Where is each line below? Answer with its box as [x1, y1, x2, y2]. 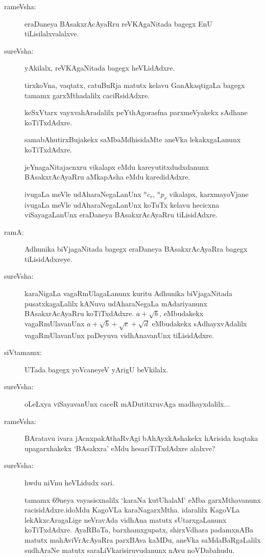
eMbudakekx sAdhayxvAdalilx [152, 318, 247, 328]
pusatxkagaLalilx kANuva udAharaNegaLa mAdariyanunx [25, 298, 207, 308]
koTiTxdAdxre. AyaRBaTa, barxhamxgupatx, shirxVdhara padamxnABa [25, 524, 254, 535]
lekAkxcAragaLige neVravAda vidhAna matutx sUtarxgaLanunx [25, 514, 227, 525]
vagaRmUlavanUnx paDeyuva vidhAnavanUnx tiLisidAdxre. [25, 329, 214, 340]
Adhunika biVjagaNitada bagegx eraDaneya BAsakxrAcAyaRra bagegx [25, 243, 248, 254]
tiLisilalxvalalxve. [25, 28, 79, 39]
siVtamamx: [4, 347, 42, 358]
